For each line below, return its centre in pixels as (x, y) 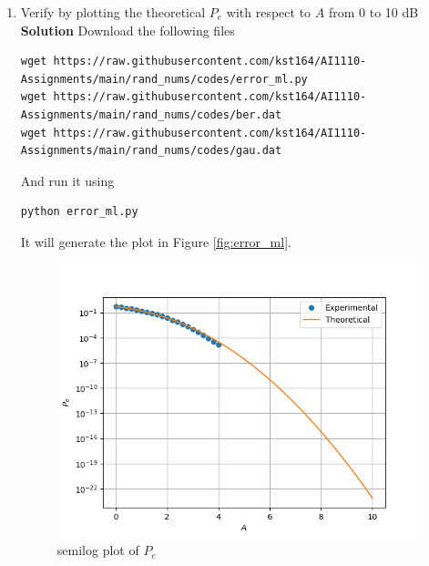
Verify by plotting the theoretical (113, 12)
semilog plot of (98, 550)
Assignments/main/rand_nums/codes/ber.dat (151, 114)
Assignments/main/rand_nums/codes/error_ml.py (164, 79)
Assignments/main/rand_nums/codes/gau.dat (151, 151)
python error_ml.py (79, 212)
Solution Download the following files (128, 30)
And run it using (67, 180)
